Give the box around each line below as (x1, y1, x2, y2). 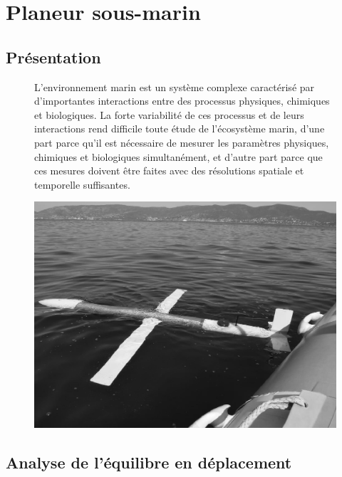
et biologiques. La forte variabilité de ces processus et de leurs (34, 107, 304, 122)
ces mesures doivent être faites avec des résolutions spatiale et (34, 163, 304, 178)
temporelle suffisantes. (34, 177, 130, 192)
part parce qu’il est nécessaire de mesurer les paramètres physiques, (34, 135, 329, 150)
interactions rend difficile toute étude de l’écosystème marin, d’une (34, 121, 325, 136)
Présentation (6, 46, 101, 68)
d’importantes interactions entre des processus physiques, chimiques (34, 93, 330, 108)
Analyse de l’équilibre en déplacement (6, 451, 292, 473)
